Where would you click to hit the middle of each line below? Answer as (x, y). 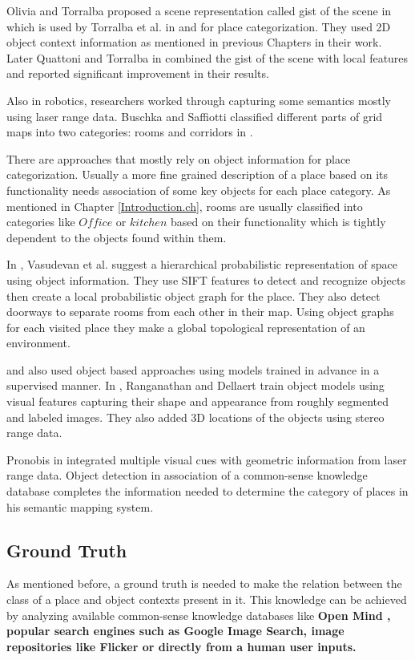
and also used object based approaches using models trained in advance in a (193, 369)
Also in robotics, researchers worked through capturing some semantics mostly (199, 100)
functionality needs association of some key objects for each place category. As (199, 190)
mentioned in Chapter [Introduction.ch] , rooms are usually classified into (185, 206)
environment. (38, 343)
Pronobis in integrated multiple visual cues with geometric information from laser (207, 459)
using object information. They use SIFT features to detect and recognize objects (206, 279)
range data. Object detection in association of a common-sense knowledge (187, 475)
